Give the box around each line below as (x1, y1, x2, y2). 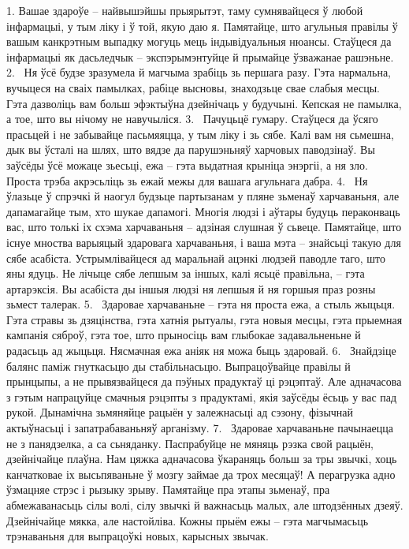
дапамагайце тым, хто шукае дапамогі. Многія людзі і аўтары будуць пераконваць (6, 203, 400, 219)
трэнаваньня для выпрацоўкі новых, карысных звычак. (6, 528, 269, 544)
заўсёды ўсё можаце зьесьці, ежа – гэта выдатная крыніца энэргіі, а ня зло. (6, 156, 368, 173)
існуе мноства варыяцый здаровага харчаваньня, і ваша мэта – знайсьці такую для (6, 233, 401, 250)
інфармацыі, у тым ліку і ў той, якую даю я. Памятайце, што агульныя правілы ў (6, 17, 398, 34)
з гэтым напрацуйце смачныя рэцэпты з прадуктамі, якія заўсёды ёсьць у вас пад (6, 388, 397, 405)
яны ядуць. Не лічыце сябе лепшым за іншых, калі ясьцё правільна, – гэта (6, 265, 365, 282)
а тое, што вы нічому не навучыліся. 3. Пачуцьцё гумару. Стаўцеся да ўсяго (6, 110, 378, 127)
